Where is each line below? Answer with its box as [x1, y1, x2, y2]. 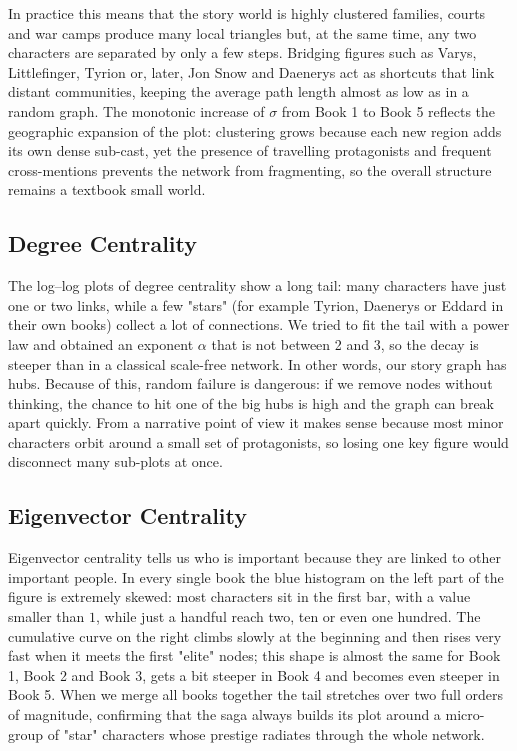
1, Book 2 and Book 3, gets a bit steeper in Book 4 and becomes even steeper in [8, 664, 500, 685]
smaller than [8, 606, 85, 627]
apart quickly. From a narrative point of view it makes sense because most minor [8, 412, 504, 433]
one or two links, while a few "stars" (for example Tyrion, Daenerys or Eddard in [8, 294, 504, 315]
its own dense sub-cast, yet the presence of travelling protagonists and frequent [8, 140, 492, 161]
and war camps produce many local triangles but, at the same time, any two [8, 22, 477, 43]
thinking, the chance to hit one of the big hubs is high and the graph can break [8, 392, 494, 413]
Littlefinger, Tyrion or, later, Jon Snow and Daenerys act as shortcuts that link [8, 61, 495, 82]
